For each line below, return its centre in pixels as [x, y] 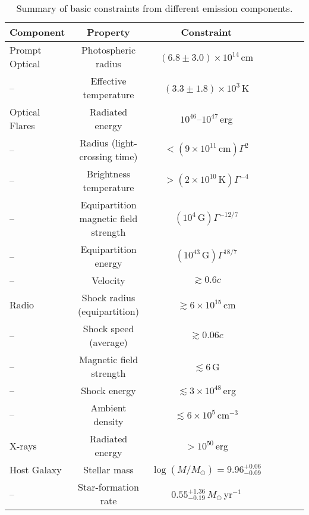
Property [108, 32]
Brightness [108, 174]
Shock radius [108, 297]
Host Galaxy [36, 469]
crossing [96, 156]
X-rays [23, 445]
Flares [22, 125]
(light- [124, 143]
